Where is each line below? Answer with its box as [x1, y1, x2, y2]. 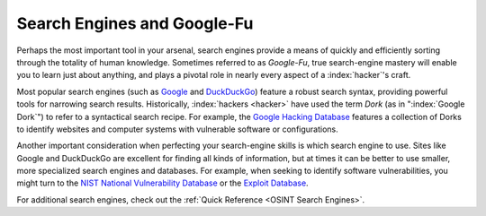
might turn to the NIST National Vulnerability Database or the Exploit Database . [16, 177, 310, 188]
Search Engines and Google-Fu [16, 13, 254, 33]
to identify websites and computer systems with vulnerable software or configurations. [16, 124, 339, 134]
